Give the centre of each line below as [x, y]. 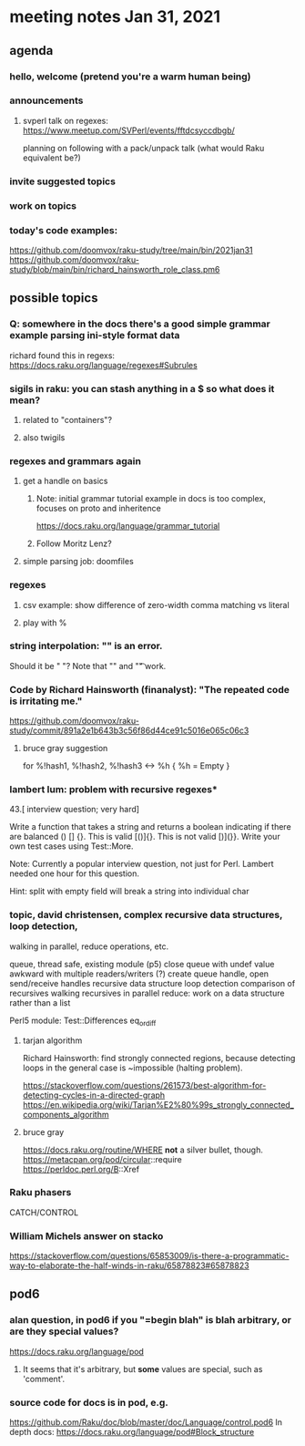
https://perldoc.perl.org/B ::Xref [81, 1169]
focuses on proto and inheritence [98, 509]
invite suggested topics [63, 181]
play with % [45, 623]
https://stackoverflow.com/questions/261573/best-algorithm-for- [144, 1085]
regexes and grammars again [75, 460]
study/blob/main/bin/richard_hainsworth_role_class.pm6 [115, 269]
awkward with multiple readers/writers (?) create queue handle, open [139, 974]
